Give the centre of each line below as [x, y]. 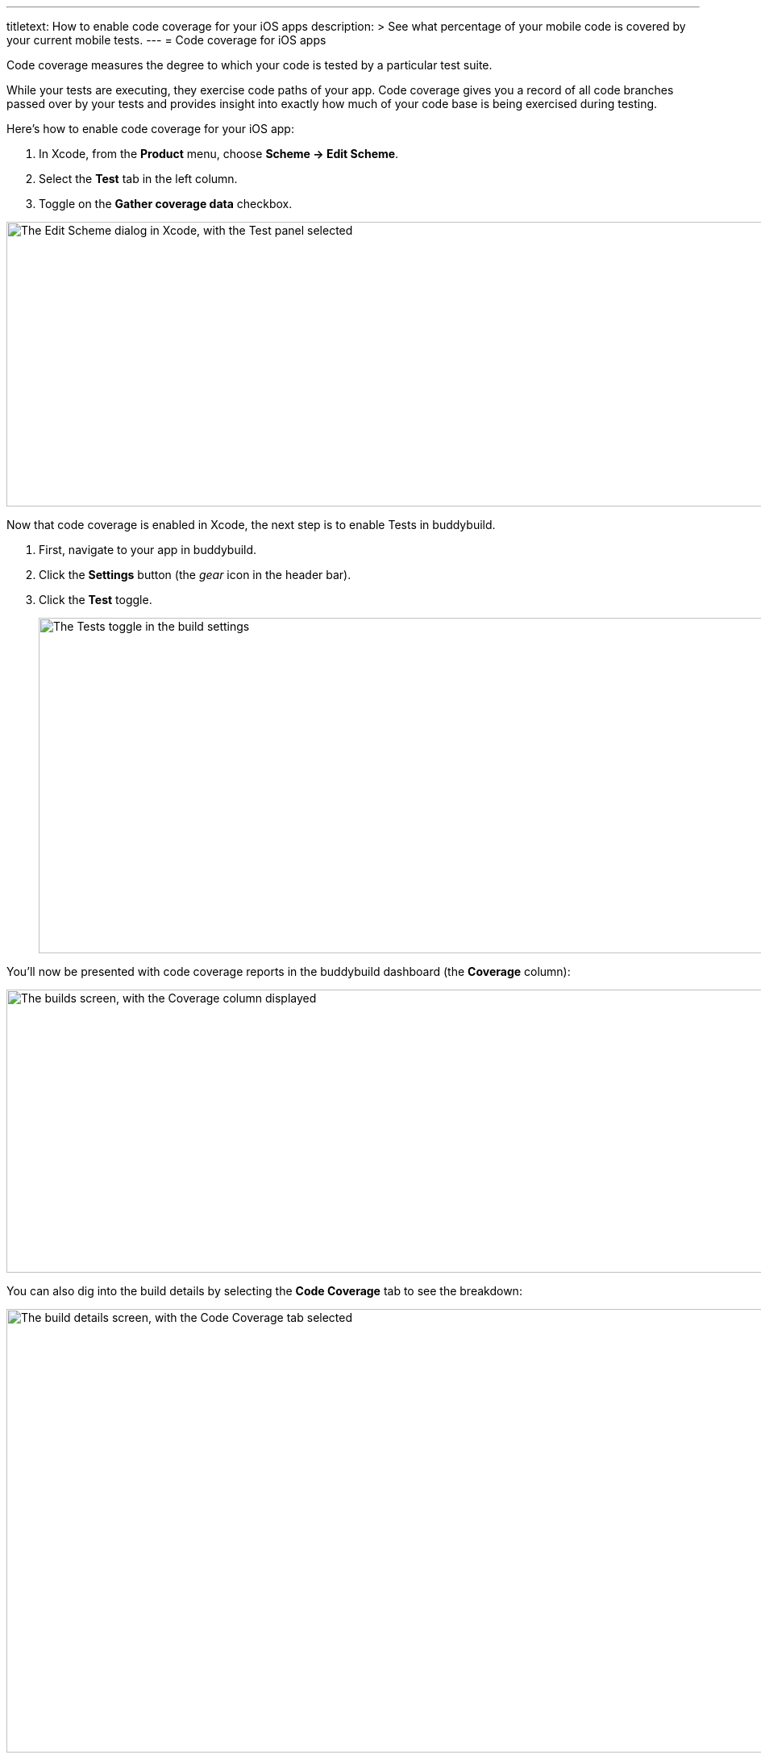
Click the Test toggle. [96, 600]
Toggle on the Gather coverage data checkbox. [166, 204]
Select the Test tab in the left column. [138, 179]
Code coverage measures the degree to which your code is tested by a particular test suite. [250, 65]
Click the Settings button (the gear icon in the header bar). [195, 575]
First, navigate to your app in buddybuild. [148, 550]
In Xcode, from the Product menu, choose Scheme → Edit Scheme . [219, 154]
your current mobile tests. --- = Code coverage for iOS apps [166, 40]
